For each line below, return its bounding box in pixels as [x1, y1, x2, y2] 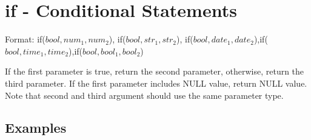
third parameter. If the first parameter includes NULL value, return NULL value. [5, 76, 307, 89]
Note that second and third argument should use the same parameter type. [5, 88, 284, 101]
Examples [5, 118, 67, 137]
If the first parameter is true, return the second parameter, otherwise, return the [5, 65, 304, 78]
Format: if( [5, 33, 45, 45]
